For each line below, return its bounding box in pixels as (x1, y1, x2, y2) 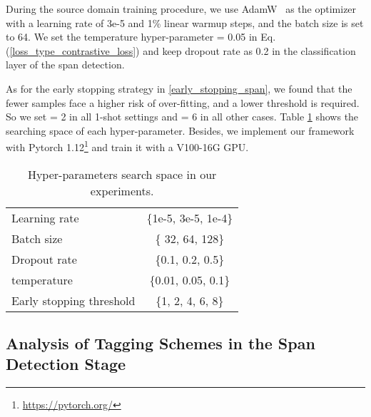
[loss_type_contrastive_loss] (9, 43, 136, 58)
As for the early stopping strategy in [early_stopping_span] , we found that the (6, 81, 352, 96)
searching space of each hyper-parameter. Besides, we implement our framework (6, 123, 355, 138)
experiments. (90, 182, 154, 199)
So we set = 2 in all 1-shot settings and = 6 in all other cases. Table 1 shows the (6, 109, 359, 124)
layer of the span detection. (6, 57, 125, 72)
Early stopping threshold (11, 292, 136, 309)
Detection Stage (6, 353, 126, 375)
